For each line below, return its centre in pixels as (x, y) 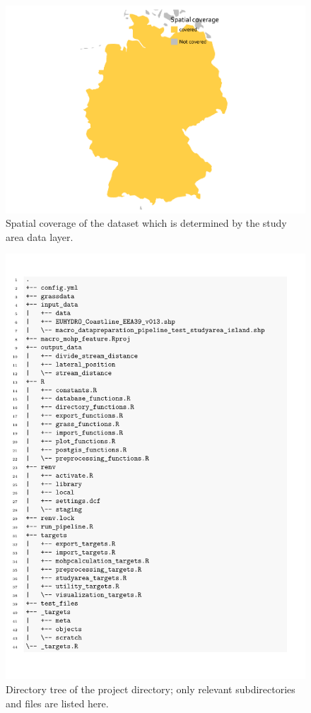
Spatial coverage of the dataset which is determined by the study (146, 223)
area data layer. (40, 236)
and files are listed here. (57, 703)
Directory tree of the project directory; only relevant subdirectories (151, 689)
